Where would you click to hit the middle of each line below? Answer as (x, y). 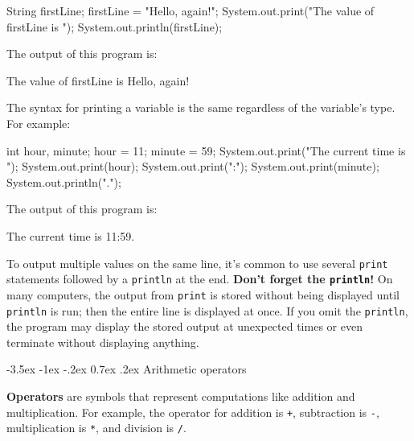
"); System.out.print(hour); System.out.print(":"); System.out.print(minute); (193, 166)
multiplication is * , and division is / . (96, 428)
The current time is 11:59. (71, 235)
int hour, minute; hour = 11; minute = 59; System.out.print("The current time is (206, 150)
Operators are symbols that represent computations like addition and (181, 396)
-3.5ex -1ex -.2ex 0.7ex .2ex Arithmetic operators (127, 369)
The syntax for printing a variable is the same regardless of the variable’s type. (201, 107)
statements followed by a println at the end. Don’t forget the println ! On (200, 279)
